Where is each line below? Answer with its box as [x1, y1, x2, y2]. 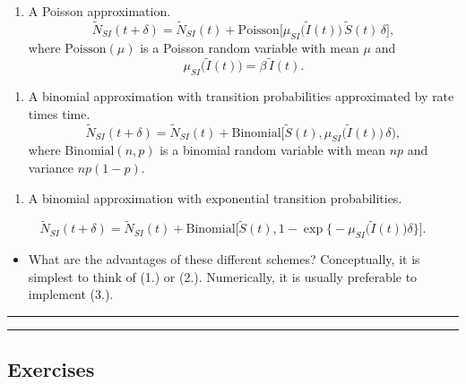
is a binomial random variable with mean [160, 141, 385, 159]
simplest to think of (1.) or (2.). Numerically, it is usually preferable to [28, 267, 418, 286]
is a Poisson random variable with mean [140, 38, 359, 56]
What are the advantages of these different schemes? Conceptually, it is [28, 250, 420, 269]
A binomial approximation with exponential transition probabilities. [28, 188, 402, 207]
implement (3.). [28, 285, 114, 303]
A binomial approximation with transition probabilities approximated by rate [28, 87, 454, 106]
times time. [28, 104, 91, 123]
